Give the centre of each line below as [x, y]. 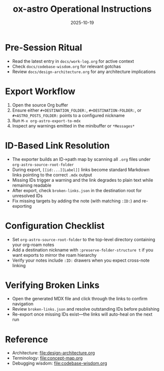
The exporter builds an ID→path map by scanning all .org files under [81, 159]
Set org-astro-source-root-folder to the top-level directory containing [84, 239]
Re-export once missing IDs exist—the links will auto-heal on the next [82, 314]
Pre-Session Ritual [44, 47]
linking [19, 265]
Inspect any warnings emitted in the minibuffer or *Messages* [73, 125]
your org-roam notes [33, 245]
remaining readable [32, 185]
